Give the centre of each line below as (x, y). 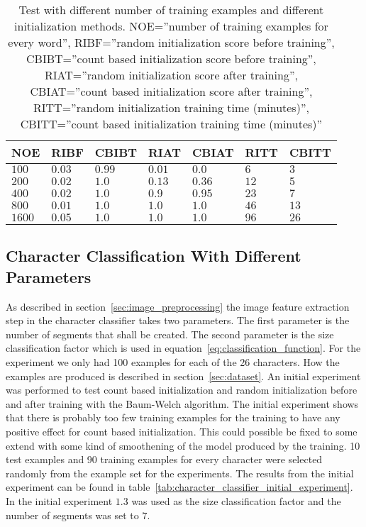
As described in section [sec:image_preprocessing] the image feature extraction (178, 306)
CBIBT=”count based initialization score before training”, (171, 59)
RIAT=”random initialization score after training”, (171, 75)
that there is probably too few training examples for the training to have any (173, 417)
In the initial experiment (59, 500)
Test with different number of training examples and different (171, 10)
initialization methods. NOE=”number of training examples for (171, 26)
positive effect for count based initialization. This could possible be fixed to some (182, 431)
